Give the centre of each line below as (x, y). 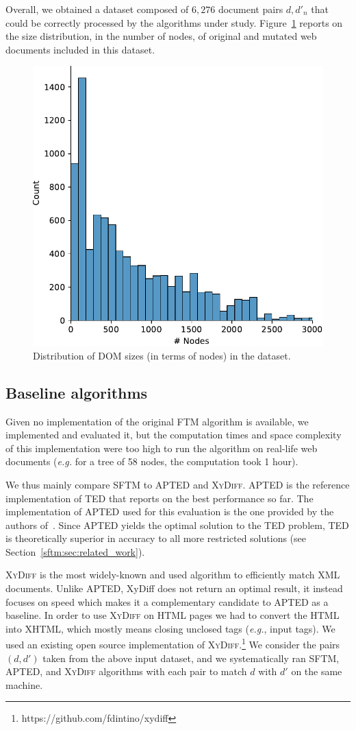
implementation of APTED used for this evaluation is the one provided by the (170, 511)
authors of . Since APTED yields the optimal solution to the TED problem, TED (177, 525)
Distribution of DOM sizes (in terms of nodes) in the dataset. (162, 355)
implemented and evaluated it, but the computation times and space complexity (174, 435)
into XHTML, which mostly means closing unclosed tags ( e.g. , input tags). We (170, 628)
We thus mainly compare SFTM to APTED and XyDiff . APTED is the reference (178, 484)
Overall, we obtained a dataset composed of (97, 9)
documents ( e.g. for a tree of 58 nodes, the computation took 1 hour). (152, 461)
